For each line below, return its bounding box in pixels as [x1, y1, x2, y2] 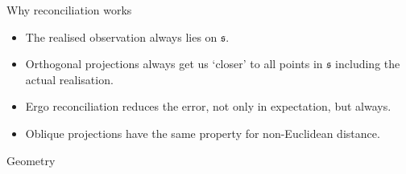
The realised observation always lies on [25, 28, 217, 45]
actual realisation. [25, 71, 114, 87]
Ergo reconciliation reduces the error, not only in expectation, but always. [25, 98, 391, 115]
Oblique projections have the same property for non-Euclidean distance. [25, 124, 380, 141]
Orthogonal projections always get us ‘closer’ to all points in [25, 55, 323, 72]
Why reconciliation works [6, 2, 132, 18]
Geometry [6, 152, 56, 168]
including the [335, 55, 400, 72]
